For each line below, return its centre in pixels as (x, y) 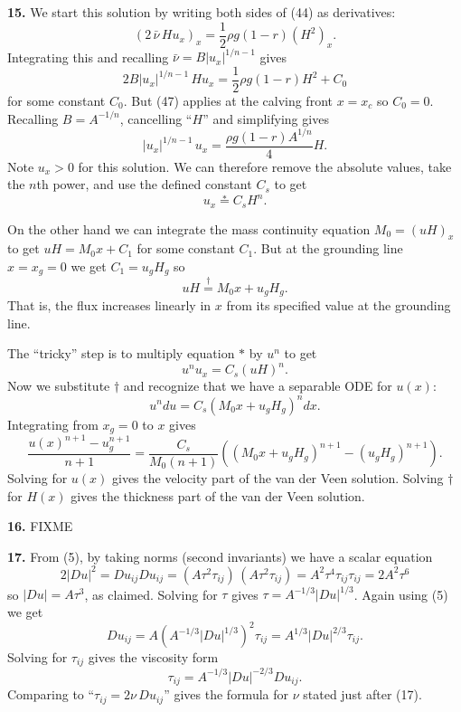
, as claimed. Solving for (151, 594)
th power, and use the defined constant (144, 184)
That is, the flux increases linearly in (109, 305)
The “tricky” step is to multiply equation (121, 353)
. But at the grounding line (328, 248)
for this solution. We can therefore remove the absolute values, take (265, 166)
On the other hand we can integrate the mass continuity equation (189, 228)
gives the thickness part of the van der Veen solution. (218, 495)
